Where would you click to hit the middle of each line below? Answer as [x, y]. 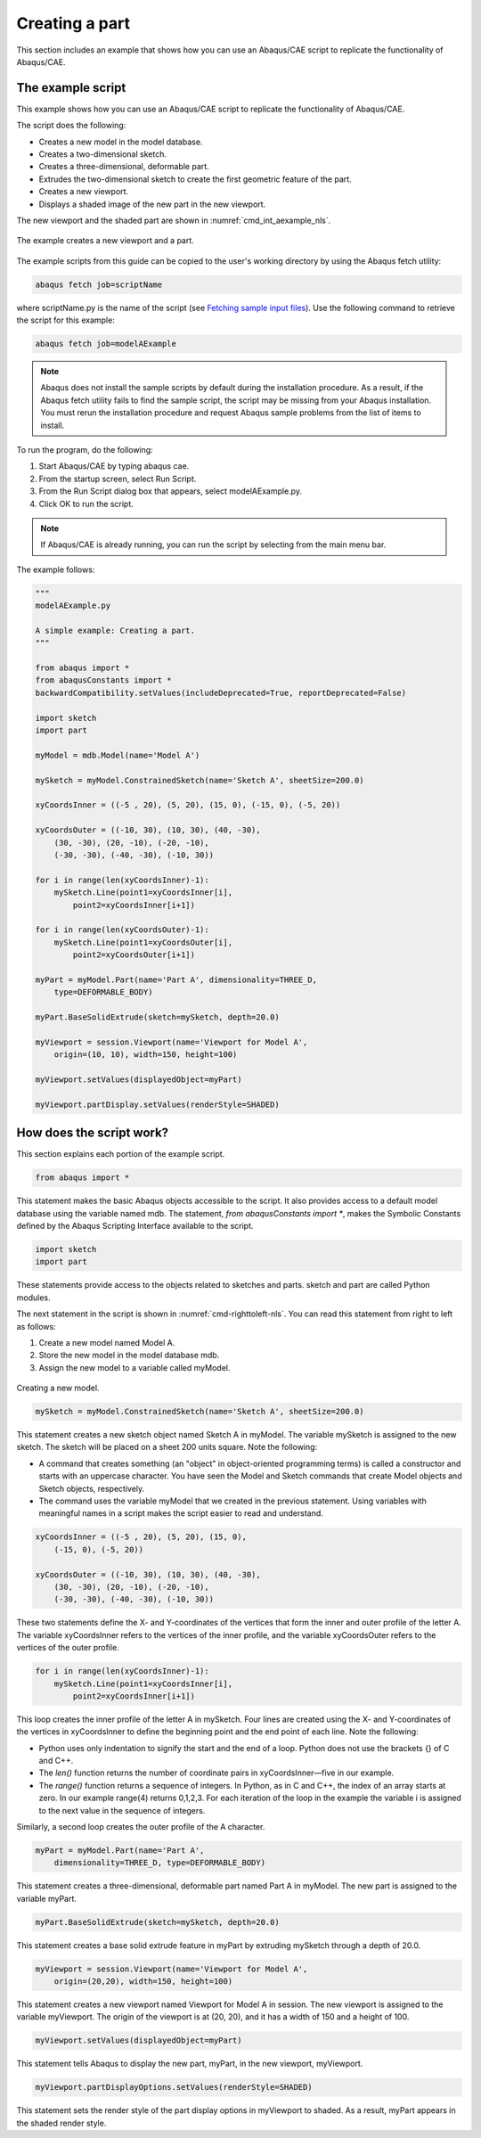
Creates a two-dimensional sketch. [102, 154]
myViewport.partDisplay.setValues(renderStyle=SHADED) [157, 1104]
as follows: [37, 1326]
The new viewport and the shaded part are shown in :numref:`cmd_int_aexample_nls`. [174, 220]
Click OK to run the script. [86, 504]
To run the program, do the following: [85, 450]
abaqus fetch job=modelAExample [106, 344]
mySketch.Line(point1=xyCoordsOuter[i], [143, 942]
